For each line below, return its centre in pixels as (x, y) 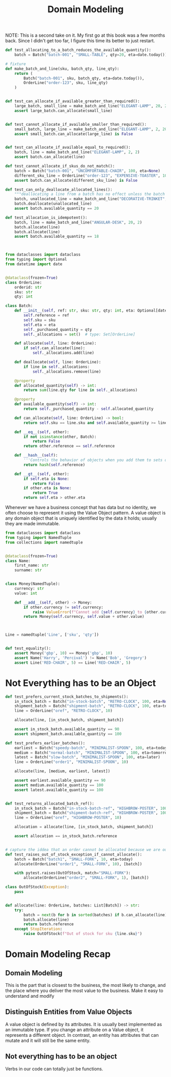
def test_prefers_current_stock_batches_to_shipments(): (67, 697)
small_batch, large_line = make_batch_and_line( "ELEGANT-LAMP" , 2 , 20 (91, 129)
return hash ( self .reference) (54, 465)
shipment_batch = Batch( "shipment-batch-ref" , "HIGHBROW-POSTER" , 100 (91, 813)
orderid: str (28, 287)
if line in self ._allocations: (57, 367)
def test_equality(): (28, 648)
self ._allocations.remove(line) (67, 372)
